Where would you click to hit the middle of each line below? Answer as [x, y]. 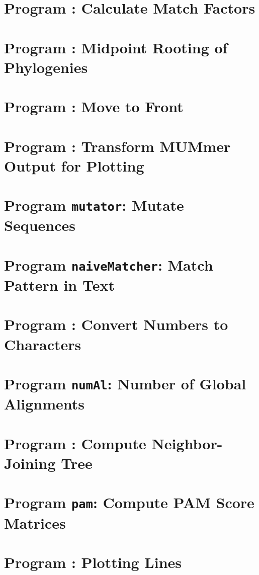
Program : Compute [75, 443]
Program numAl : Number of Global [125, 383]
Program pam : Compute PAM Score [129, 502]
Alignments [44, 404]
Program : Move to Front [94, 106]
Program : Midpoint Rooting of [116, 47]
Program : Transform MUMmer [117, 146]
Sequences [40, 225]
